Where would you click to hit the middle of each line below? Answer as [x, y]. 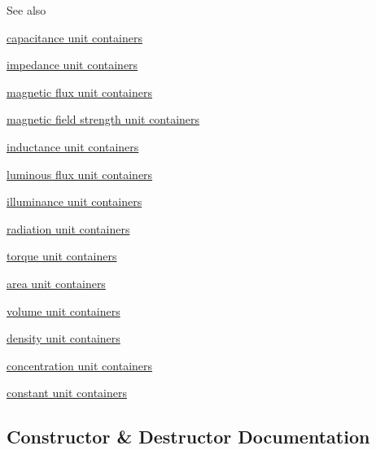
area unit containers [56, 283]
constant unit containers [67, 393]
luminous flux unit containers [80, 174]
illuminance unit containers [74, 201]
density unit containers [63, 338]
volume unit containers [63, 310]
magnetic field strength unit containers [103, 119]
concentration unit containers [80, 365]
